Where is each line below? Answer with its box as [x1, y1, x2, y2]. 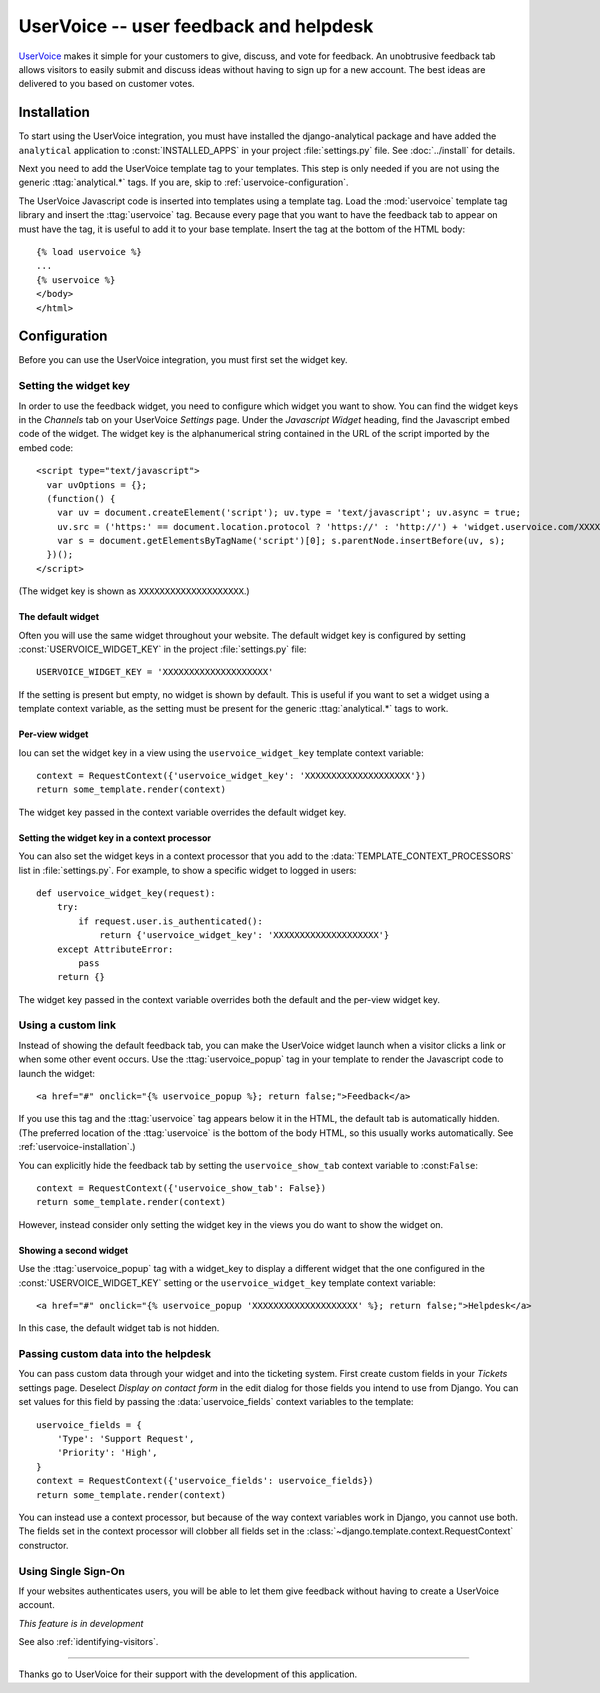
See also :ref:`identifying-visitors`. [18, 1636, 159, 1648]
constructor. [18, 1539, 69, 1551]
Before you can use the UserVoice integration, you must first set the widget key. [18, 354, 349, 366]
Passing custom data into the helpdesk [18, 1347, 212, 1361]
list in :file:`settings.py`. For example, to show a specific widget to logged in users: [18, 864, 357, 876]
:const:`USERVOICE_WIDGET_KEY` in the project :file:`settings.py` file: [18, 643, 307, 655]
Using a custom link [18, 1018, 117, 1032]
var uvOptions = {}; [46, 479, 148, 490]
